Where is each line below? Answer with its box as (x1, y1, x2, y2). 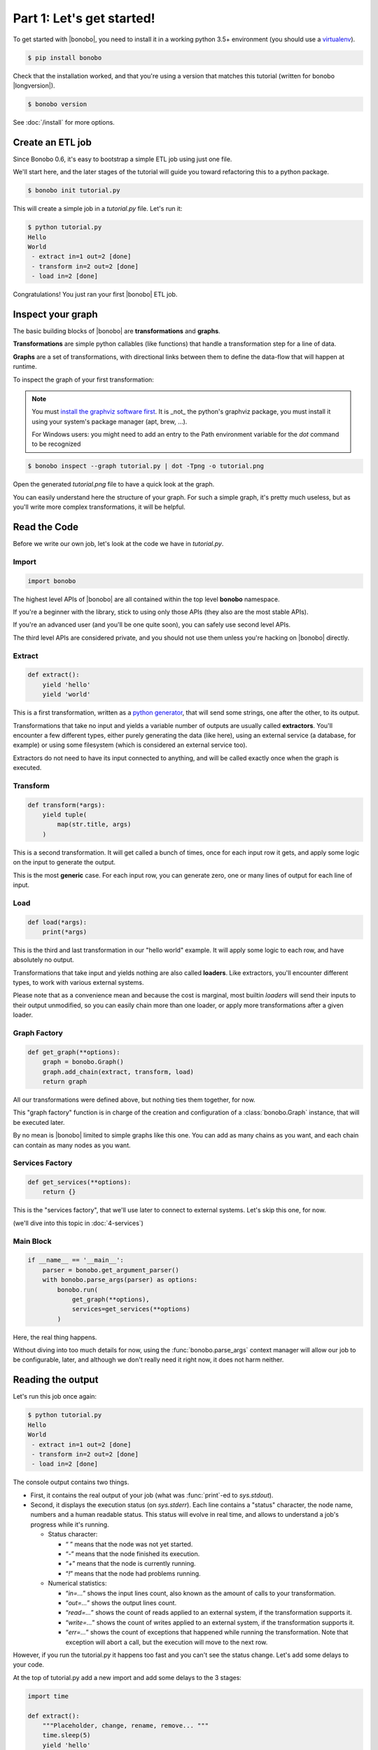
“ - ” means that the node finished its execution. (65, 1550, 200, 1558)
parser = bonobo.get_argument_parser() (42, 1266, 180, 1274)
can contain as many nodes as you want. (13, 1141, 131, 1149)
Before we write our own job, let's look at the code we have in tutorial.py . (13, 540, 224, 548)
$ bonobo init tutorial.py (27, 186, 120, 195)
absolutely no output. (13, 955, 75, 964)
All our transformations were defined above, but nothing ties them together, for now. (13, 1095, 255, 1104)
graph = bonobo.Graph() (42, 1058, 124, 1066)
